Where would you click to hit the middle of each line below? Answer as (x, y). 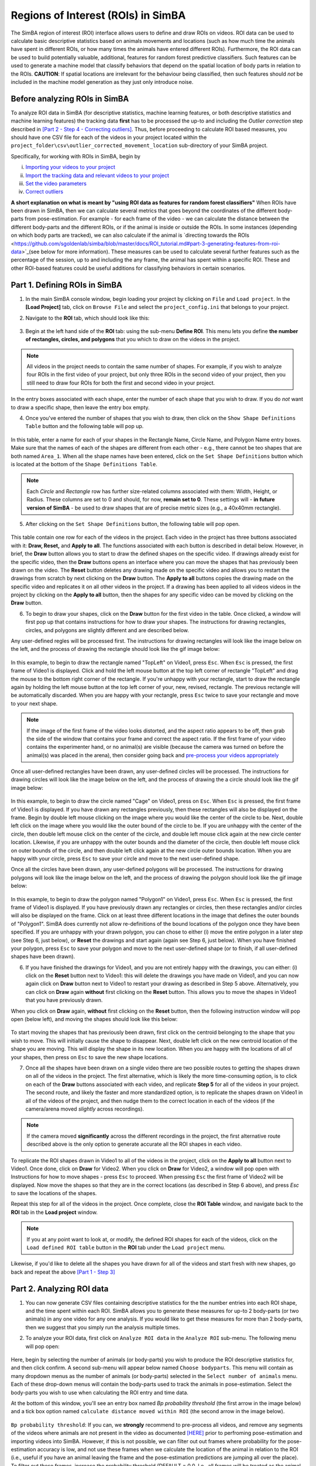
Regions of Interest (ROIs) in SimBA (98, 15)
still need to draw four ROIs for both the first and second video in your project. (121, 383)
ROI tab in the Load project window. (54, 1212)
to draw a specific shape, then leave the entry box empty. (80, 407)
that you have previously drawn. (64, 1000)
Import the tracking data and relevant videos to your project (97, 175)
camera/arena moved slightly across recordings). (85, 1109)
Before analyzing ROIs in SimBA (70, 99)
